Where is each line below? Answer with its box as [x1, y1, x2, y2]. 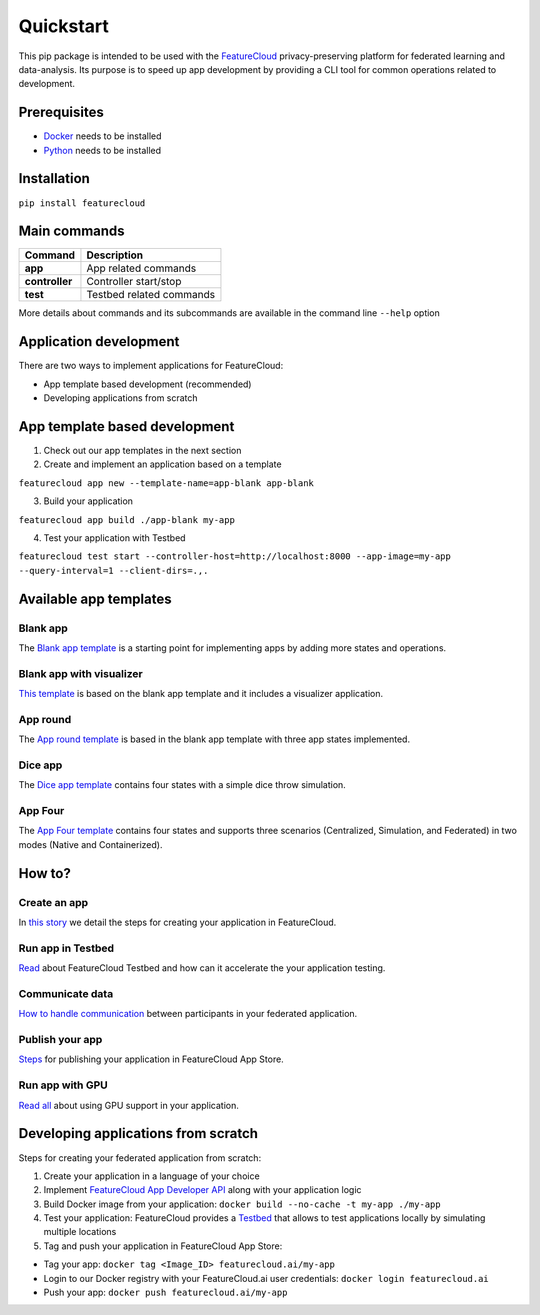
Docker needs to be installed [43, 130, 162, 142]
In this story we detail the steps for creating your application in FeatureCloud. [18, 916, 337, 929]
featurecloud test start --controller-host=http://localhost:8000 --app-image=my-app [18, 551, 452, 562]
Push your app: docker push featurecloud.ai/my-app [43, 1286, 288, 1299]
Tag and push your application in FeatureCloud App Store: [43, 1240, 283, 1252]
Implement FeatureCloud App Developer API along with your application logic [43, 1184, 362, 1196]
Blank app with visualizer [18, 666, 144, 680]
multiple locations [43, 1226, 117, 1238]
